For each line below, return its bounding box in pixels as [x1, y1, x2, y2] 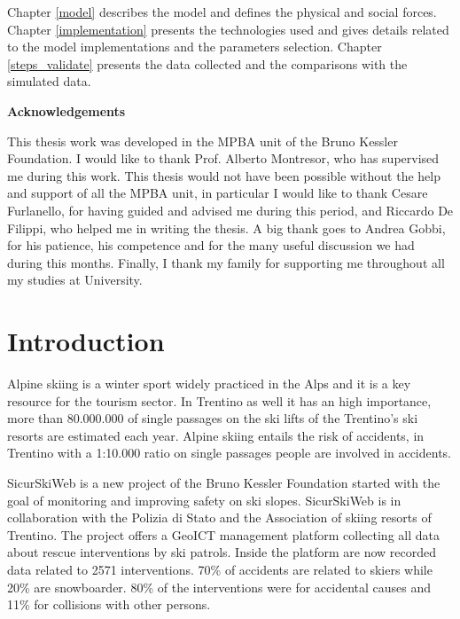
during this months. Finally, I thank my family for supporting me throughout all [7, 253, 445, 271]
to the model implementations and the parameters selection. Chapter [7, 37, 382, 56]
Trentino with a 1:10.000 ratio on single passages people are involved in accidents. [7, 443, 451, 462]
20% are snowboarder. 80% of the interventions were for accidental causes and [7, 577, 432, 596]
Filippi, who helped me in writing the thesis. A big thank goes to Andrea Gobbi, [7, 218, 446, 237]
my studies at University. [7, 270, 143, 289]
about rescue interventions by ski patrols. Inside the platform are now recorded [7, 543, 437, 561]
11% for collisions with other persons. [7, 595, 211, 614]
